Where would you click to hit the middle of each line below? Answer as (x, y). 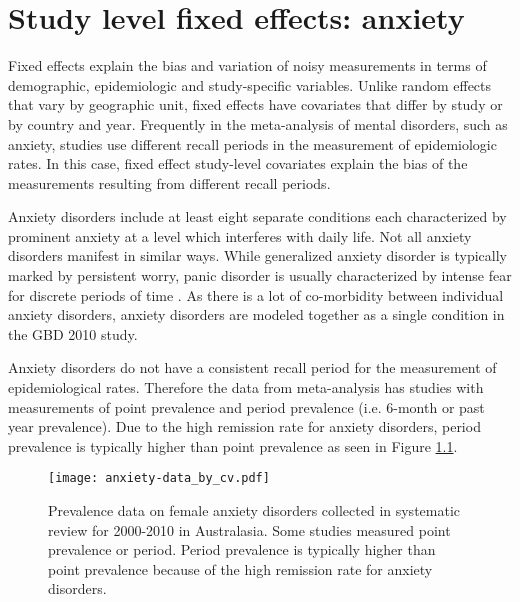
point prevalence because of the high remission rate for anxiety (240, 568)
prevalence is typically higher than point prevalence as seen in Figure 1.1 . (233, 445)
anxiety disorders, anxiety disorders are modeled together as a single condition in (256, 314)
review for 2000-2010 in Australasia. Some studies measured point (249, 529)
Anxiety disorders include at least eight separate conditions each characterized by (257, 216)
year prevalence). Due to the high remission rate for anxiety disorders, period (244, 426)
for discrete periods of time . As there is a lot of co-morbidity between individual (256, 294)
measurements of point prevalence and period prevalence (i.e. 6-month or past (246, 406)
